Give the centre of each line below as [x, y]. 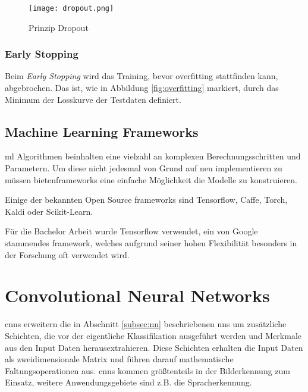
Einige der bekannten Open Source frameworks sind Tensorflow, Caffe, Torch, [146, 200]
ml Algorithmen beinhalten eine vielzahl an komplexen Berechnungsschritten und [153, 156]
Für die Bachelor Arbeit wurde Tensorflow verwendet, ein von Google [131, 231]
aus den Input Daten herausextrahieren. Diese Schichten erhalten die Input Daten [154, 347]
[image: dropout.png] [71, 8]
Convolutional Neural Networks [137, 295]
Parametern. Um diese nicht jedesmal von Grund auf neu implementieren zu [144, 168]
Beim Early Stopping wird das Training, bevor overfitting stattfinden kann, [142, 76]
